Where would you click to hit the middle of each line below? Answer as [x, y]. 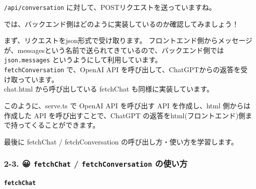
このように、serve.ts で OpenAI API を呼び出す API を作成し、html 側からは [127, 105]
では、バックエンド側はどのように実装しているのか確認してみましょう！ [122, 24]
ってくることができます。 [59, 125]
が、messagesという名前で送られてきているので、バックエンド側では [114, 50]
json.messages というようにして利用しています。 [83, 60]
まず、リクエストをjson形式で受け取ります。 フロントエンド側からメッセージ [128, 40]
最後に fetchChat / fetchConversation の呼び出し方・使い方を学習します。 [121, 141]
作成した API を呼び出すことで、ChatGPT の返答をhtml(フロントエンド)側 [125, 115]
